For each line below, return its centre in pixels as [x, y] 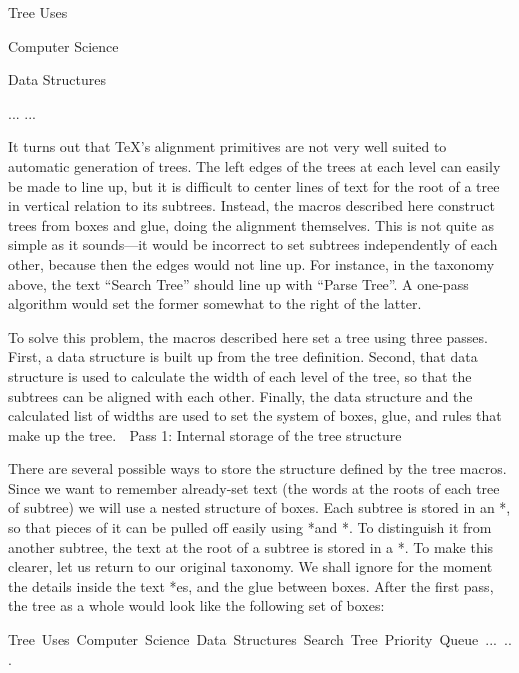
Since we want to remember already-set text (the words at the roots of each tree [254, 487]
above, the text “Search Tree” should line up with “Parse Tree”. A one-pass [238, 283]
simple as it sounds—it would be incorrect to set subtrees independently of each [253, 244]
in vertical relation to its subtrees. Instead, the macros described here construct [251, 205]
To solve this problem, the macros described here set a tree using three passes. [248, 336]
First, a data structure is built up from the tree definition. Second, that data [243, 356]
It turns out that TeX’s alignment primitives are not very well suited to [227, 146]
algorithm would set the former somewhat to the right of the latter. [215, 303]
